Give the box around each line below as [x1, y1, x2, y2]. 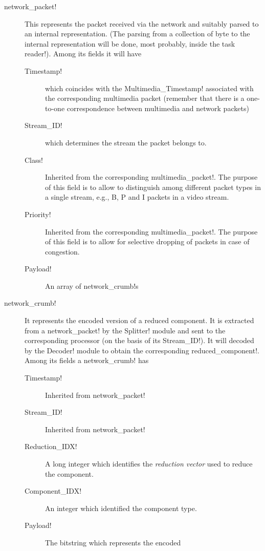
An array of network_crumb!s [45, 280, 139, 291]
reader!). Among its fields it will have [25, 48, 142, 59]
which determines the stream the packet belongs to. [45, 137, 207, 147]
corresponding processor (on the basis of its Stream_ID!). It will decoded [25, 335, 254, 346]
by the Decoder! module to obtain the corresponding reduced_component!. [25, 345, 259, 355]
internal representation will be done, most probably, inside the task [25, 38, 235, 49]
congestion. [45, 246, 80, 257]
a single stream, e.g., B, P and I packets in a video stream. [45, 192, 229, 202]
